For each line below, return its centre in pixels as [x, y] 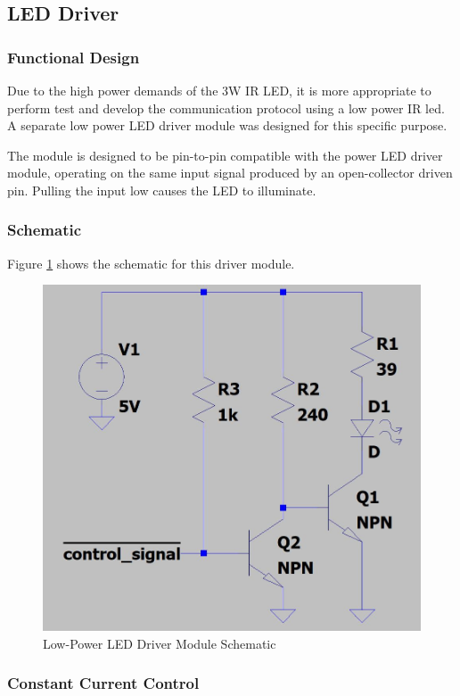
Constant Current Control [103, 683]
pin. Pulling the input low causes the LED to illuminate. [162, 190]
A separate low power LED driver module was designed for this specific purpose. [227, 125]
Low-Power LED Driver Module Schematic [160, 643]
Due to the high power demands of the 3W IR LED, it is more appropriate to [219, 90]
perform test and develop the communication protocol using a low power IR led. [226, 108]
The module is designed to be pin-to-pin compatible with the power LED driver [225, 155]
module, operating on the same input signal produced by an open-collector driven [230, 173]
